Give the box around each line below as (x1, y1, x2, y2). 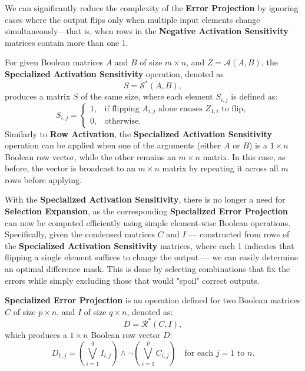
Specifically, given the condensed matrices (5, 228, 155, 240)
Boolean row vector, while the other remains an (5, 150, 176, 163)
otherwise (104, 117, 139, 126)
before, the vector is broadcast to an (5, 162, 135, 174)
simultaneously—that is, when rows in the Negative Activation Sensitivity (5, 25, 289, 37)
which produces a (5, 328, 67, 340)
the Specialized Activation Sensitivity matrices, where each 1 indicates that (5, 239, 294, 251)
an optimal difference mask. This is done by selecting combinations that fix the (5, 263, 290, 275)
